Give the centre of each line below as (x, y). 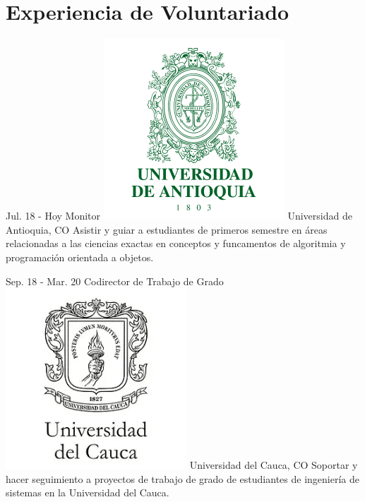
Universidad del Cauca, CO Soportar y (274, 465)
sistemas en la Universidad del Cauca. (88, 492)
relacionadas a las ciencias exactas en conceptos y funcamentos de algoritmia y (176, 243)
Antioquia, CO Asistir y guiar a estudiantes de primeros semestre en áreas (167, 229)
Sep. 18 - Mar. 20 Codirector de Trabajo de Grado (115, 281)
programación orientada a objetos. (80, 257)
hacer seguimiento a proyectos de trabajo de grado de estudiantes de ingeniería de (182, 478)
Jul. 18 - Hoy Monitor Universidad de (179, 216)
